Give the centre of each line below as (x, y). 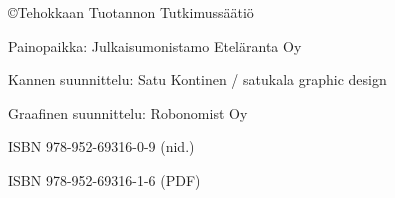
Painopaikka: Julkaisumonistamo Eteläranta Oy (155, 45)
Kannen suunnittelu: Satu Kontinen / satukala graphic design (197, 79)
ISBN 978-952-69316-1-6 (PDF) (104, 179)
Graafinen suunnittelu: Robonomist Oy (128, 112)
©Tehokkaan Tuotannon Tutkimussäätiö (131, 12)
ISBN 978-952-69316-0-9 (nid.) (101, 146)
